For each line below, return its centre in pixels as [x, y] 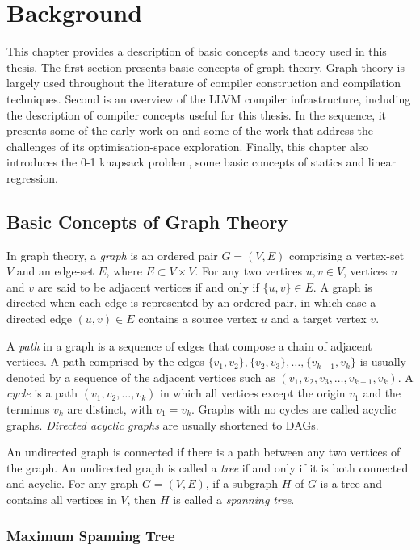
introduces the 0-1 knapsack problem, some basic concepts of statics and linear [202, 162]
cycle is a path [42, 393]
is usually [383, 361]
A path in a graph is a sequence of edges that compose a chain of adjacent [189, 345]
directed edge [39, 319]
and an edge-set [55, 271]
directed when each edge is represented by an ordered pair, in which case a [191, 302]
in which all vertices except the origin [253, 393]
